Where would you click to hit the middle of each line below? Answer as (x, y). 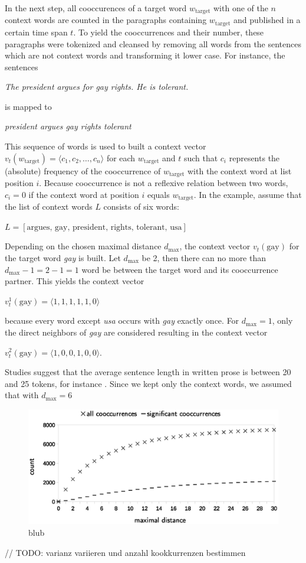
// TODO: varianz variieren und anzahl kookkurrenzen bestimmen (125, 552)
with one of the (241, 8)
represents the (254, 157)
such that (201, 157)
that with (22, 395)
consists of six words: (141, 206)
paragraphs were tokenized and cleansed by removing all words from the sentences (153, 43)
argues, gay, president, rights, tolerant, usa (104, 227)
